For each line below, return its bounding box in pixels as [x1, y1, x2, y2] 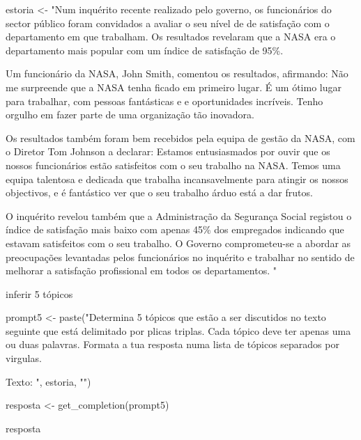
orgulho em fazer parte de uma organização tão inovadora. [6, 107, 254, 122]
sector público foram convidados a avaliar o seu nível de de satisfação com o [6, 15, 330, 30]
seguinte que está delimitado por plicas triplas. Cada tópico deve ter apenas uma [6, 323, 351, 338]
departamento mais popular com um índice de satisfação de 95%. [6, 42, 284, 57]
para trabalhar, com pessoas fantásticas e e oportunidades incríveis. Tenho [6, 93, 323, 108]
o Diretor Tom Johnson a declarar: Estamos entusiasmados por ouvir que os [6, 144, 330, 159]
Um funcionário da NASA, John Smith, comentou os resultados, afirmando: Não [6, 66, 348, 81]
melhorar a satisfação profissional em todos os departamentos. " [6, 263, 277, 278]
